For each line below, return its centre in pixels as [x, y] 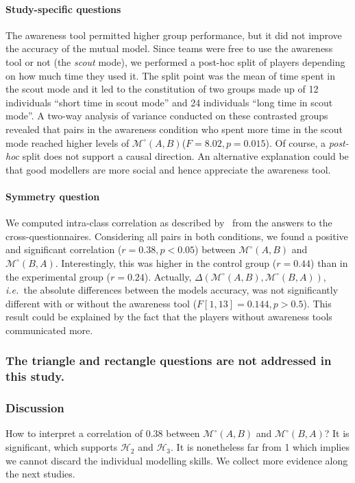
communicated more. [49, 330]
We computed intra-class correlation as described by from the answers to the [169, 223]
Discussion [35, 408]
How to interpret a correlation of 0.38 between [103, 433]
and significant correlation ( [64, 249]
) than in [329, 262]
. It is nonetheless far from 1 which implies [260, 447]
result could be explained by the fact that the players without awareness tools [169, 317]
